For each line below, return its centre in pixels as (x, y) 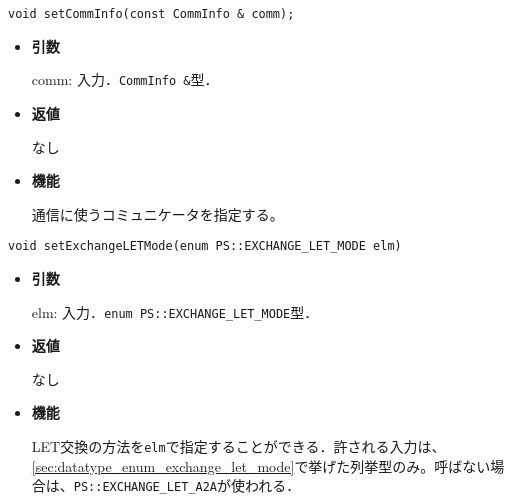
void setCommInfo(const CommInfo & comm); (151, 14)
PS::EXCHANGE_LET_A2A (145, 487)
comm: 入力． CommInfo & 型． (125, 79)
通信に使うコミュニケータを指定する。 (157, 213)
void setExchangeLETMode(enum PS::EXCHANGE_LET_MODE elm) (205, 246)
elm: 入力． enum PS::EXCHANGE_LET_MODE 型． (175, 311)
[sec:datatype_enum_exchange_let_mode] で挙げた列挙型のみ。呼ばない (261, 465)
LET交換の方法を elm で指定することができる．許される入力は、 (238, 445)
